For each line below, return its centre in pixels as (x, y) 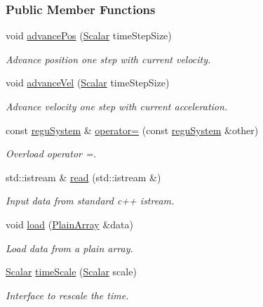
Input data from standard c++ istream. (90, 201)
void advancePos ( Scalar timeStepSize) (89, 35)
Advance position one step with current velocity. (108, 59)
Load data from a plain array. (69, 248)
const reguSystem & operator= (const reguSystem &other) (132, 130)
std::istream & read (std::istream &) (83, 177)
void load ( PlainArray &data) (69, 224)
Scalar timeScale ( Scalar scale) (71, 272)
